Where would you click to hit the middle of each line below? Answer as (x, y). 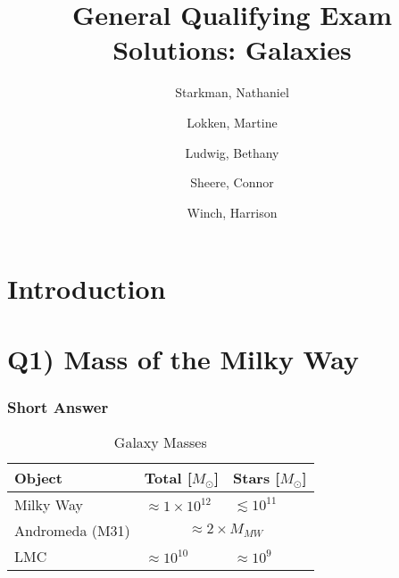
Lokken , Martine (232, 122)
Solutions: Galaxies (232, 50)
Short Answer (58, 406)
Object (38, 478)
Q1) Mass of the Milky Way (183, 358)
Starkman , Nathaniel (232, 92)
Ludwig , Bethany (232, 152)
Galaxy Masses (160, 442)
